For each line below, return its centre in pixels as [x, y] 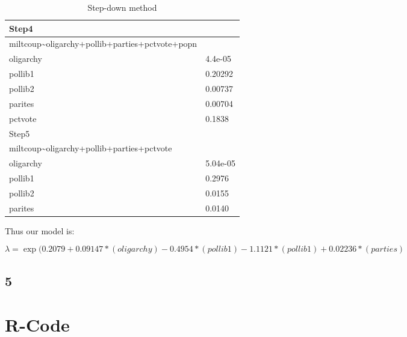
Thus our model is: [40, 230]
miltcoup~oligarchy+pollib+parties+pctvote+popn [103, 44]
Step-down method [122, 7]
